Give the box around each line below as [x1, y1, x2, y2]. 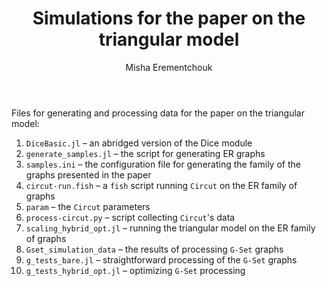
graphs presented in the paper [25, 168, 152, 181]
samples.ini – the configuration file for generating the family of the [25, 158, 301, 170]
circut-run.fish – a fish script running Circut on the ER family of [25, 179, 298, 191]
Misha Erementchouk [125, 61, 213, 73]
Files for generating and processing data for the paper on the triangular [11, 107, 305, 119]
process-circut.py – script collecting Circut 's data [25, 211, 236, 223]
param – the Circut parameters [25, 200, 151, 212]
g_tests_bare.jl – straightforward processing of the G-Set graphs [25, 253, 298, 266]
